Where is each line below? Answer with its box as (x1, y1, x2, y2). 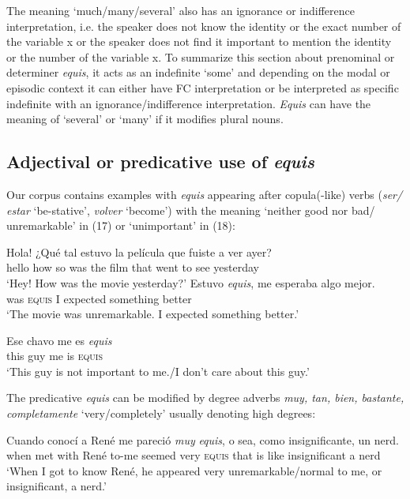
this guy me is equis (6, 347, 103, 364)
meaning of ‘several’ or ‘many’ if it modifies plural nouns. (6, 111, 284, 127)
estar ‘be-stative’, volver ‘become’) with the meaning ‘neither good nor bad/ (6, 201, 375, 218)
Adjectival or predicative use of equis (6, 149, 314, 174)
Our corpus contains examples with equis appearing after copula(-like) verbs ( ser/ (6, 186, 403, 202)
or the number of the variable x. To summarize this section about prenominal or (6, 48, 395, 65)
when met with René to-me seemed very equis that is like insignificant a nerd (6, 447, 381, 463)
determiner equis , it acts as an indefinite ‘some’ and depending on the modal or (6, 64, 390, 81)
